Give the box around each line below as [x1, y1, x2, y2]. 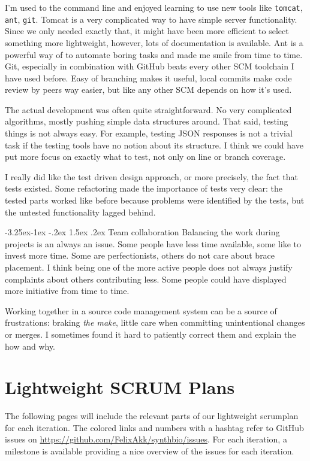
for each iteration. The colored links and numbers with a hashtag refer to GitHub [5, 421, 304, 433]
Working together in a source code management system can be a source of [5, 304, 277, 317]
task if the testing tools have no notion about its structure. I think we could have [5, 138, 303, 151]
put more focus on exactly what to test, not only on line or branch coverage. [5, 150, 286, 163]
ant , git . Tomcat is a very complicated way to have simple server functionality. [5, 13, 297, 25]
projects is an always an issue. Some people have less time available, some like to [5, 237, 302, 250]
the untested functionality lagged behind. [5, 205, 156, 218]
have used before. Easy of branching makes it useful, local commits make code [5, 71, 292, 84]
